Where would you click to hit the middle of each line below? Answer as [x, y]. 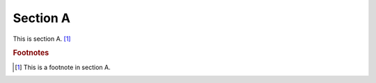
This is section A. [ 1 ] [42, 39]
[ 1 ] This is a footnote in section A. [63, 67]
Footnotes [31, 53]
